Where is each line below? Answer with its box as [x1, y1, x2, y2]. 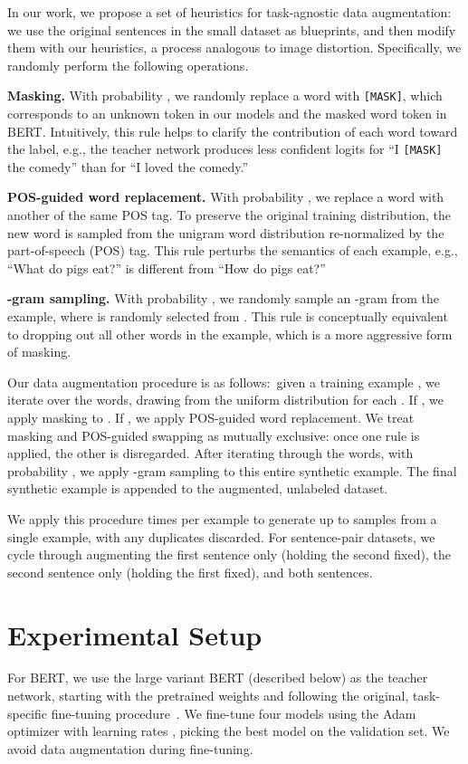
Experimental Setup [7, 616, 263, 653]
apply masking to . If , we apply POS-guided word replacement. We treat [7, 408, 415, 426]
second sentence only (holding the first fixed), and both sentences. [7, 562, 373, 581]
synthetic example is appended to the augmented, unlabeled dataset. [7, 479, 388, 498]
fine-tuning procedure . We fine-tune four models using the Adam [51, 703, 416, 722]
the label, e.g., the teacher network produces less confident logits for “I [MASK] [7, 139, 443, 158]
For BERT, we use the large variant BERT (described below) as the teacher [7, 668, 428, 687]
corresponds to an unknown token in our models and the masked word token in [7, 104, 447, 123]
